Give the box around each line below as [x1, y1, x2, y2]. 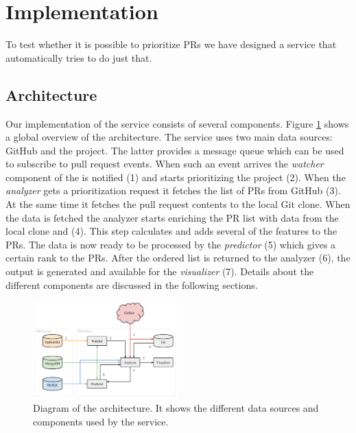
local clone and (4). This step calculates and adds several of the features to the [5, 224, 337, 238]
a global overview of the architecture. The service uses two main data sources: [5, 130, 333, 144]
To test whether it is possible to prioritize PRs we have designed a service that [5, 37, 337, 51]
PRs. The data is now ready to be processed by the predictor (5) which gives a [5, 237, 336, 251]
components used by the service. [33, 414, 169, 428]
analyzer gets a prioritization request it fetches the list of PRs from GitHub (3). [5, 183, 341, 198]
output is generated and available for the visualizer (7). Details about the [5, 264, 314, 279]
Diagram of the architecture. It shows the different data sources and [33, 401, 319, 415]
